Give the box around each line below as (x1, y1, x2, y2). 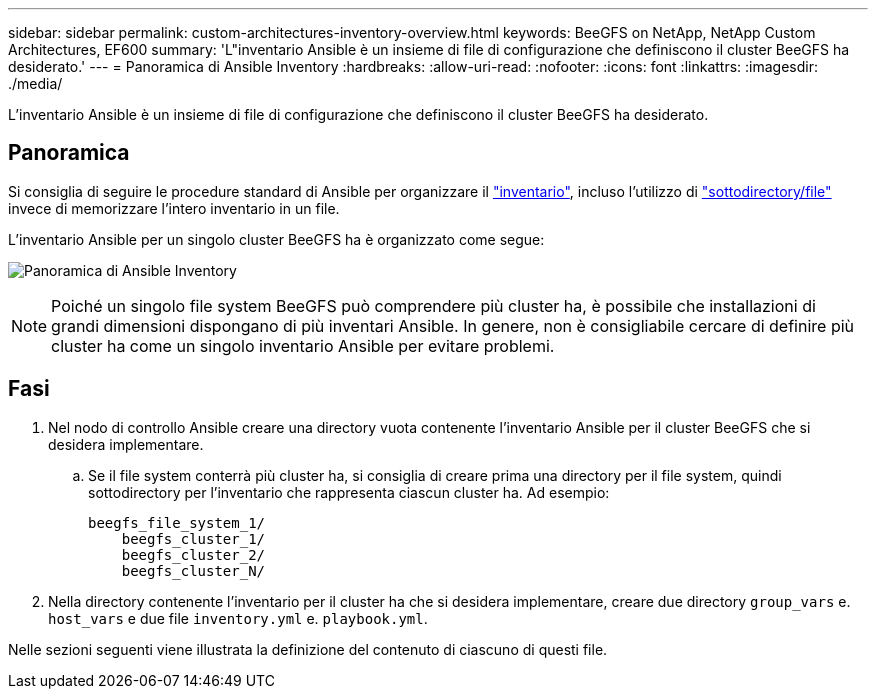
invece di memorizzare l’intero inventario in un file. (8, 199, 340, 217)
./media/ (8, 75, 63, 92)
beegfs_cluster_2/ (121, 546, 266, 563)
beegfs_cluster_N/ (121, 562, 266, 579)
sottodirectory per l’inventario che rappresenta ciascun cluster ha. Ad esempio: (88, 483, 610, 501)
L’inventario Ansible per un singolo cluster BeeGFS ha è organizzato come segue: (8, 230, 545, 248)
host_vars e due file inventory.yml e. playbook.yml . (48, 609, 428, 627)
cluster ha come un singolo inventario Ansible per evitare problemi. (51, 335, 555, 356)
